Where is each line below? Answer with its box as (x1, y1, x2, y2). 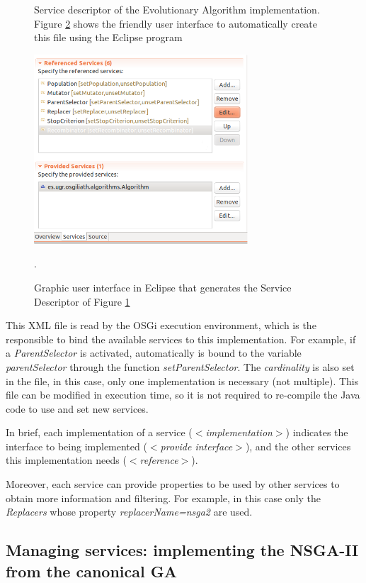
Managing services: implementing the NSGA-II (6, 539, 359, 561)
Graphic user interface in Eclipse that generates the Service (34, 279, 292, 294)
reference (139, 452, 178, 467)
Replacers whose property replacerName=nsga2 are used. (6, 504, 253, 519)
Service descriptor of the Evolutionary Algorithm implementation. (34, 2, 320, 16)
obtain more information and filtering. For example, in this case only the (6, 490, 321, 505)
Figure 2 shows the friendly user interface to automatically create (34, 16, 317, 30)
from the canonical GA (6, 560, 178, 582)
